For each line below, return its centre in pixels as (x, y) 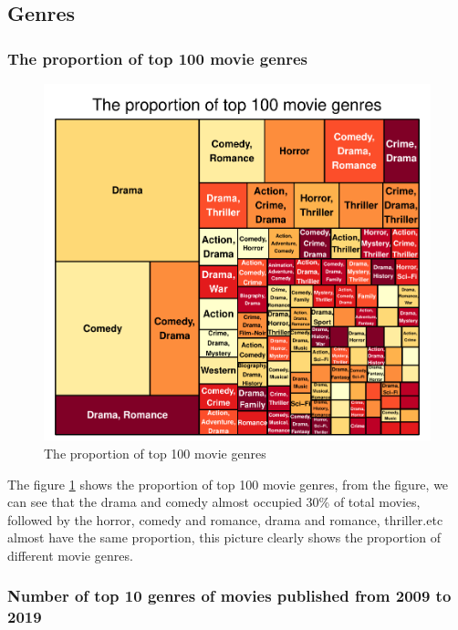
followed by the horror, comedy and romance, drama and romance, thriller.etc (225, 519)
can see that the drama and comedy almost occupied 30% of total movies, (214, 502)
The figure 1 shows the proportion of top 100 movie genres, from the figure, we (228, 484)
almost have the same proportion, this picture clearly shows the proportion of (224, 537)
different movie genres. (70, 555)
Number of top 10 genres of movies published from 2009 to (229, 596)
